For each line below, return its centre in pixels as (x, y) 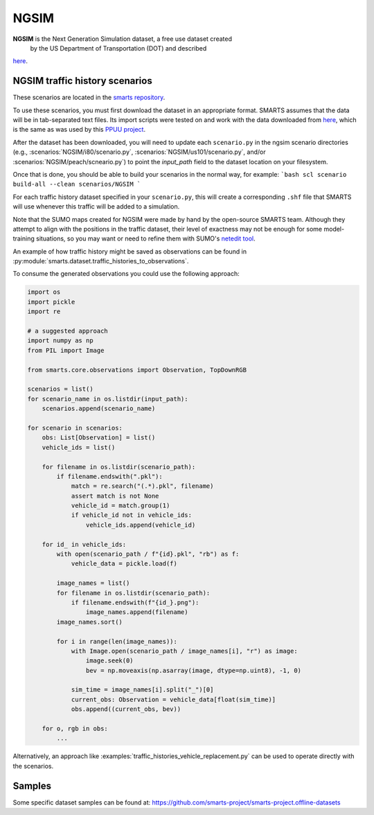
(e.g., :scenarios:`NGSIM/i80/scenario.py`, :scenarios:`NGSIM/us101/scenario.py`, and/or (139, 152)
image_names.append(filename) (137, 612)
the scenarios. (33, 766)
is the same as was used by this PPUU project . (79, 130)
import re (44, 312)
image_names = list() (93, 583)
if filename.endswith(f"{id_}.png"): (135, 602)
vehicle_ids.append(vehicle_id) (141, 525)
